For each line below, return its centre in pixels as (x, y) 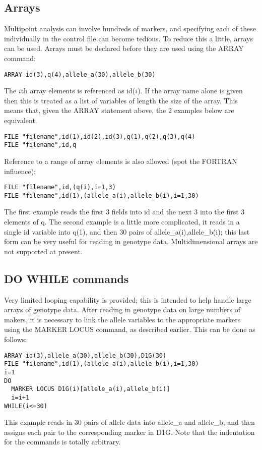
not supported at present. (43, 251)
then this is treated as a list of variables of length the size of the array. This (121, 100)
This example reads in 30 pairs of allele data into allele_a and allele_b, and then (129, 422)
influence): (20, 171)
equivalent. (21, 120)
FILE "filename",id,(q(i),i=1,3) (60, 187)
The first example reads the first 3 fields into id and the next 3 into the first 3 (124, 212)
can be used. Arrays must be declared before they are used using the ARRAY (124, 48)
